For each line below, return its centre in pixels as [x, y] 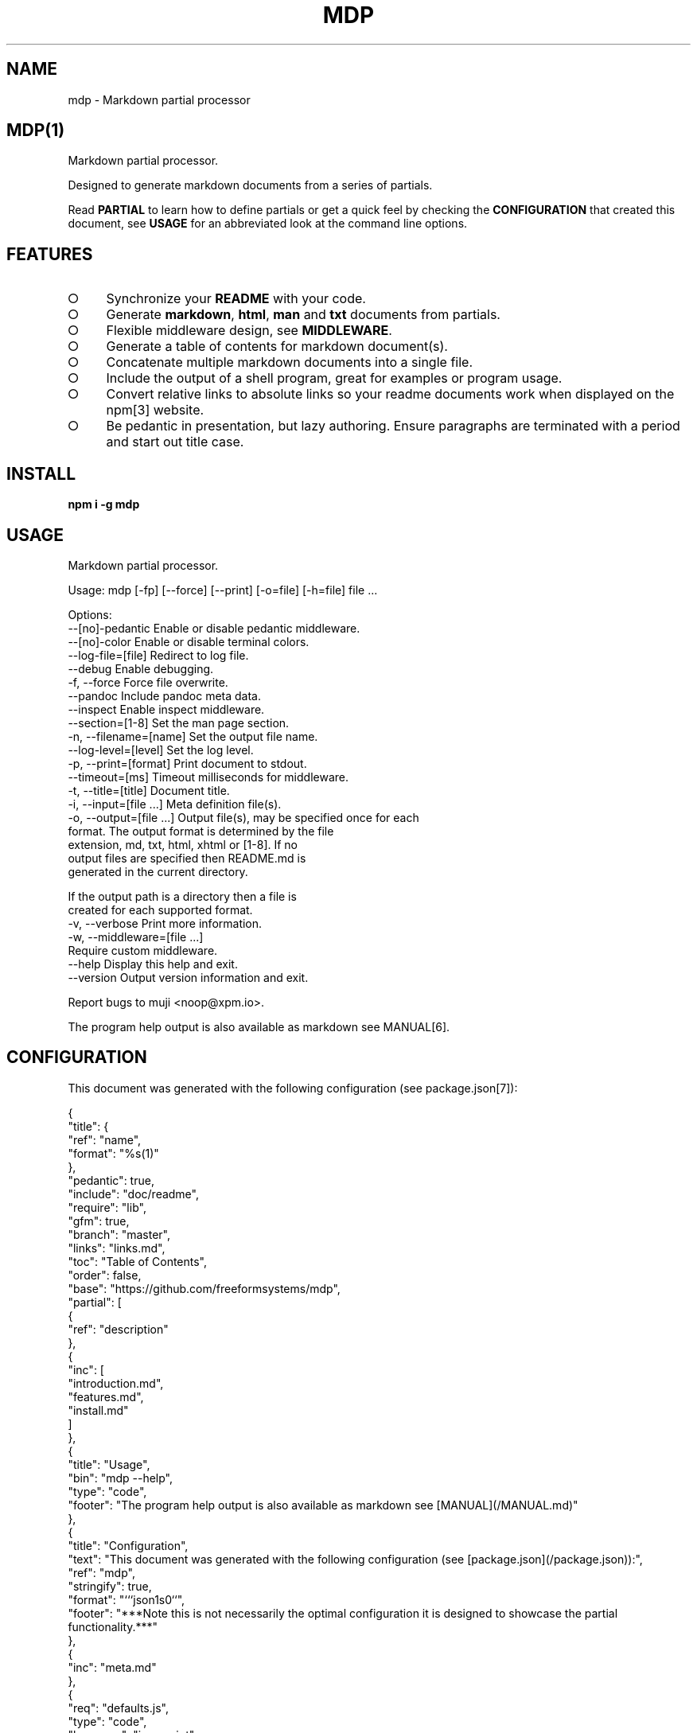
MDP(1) [36, 130]
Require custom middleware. [143, 950]
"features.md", [106, 1396]
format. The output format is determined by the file [201, 831]
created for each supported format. [160, 909]
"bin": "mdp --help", [120, 1478]
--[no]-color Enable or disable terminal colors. [189, 641]
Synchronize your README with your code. [236, 299]
